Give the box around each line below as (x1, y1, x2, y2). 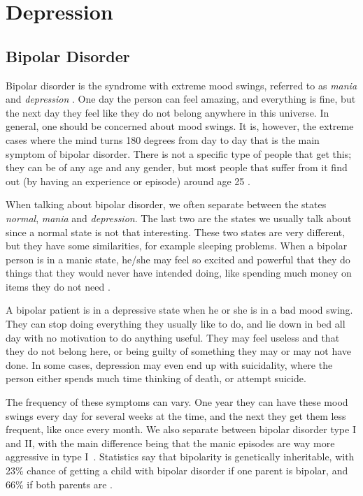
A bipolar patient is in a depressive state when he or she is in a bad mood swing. (6, 302, 353, 317)
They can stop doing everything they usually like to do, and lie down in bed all (6, 316, 346, 331)
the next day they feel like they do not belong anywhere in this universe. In (6, 105, 329, 119)
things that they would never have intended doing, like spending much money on (6, 265, 352, 280)
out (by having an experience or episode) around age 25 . (6, 173, 250, 188)
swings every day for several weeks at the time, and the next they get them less (6, 408, 346, 423)
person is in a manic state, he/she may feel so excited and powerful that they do (6, 251, 350, 266)
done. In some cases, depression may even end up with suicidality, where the (6, 357, 333, 372)
